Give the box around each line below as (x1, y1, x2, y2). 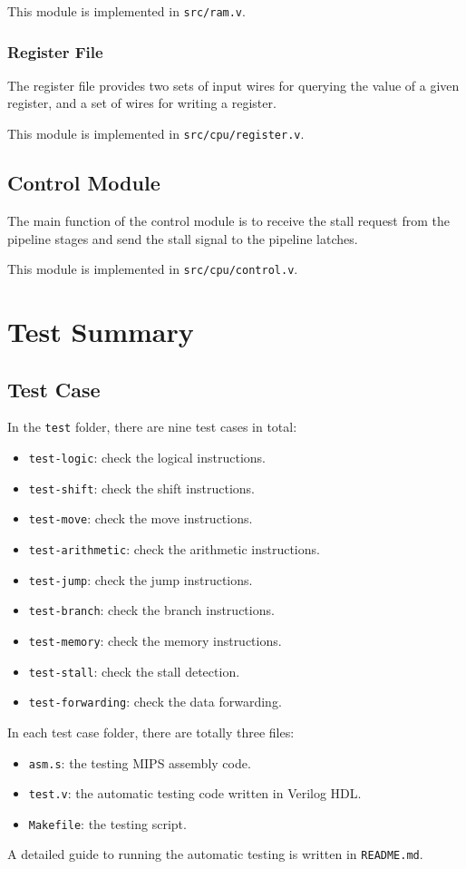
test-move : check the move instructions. (28, 509, 253, 528)
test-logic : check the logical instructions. (28, 448, 266, 466)
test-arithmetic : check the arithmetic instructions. (28, 539, 320, 558)
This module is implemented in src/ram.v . (7, 2, 246, 20)
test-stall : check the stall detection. (28, 661, 240, 680)
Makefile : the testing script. (28, 814, 187, 833)
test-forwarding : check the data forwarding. (28, 692, 282, 711)
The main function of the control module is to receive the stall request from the (7, 210, 451, 229)
